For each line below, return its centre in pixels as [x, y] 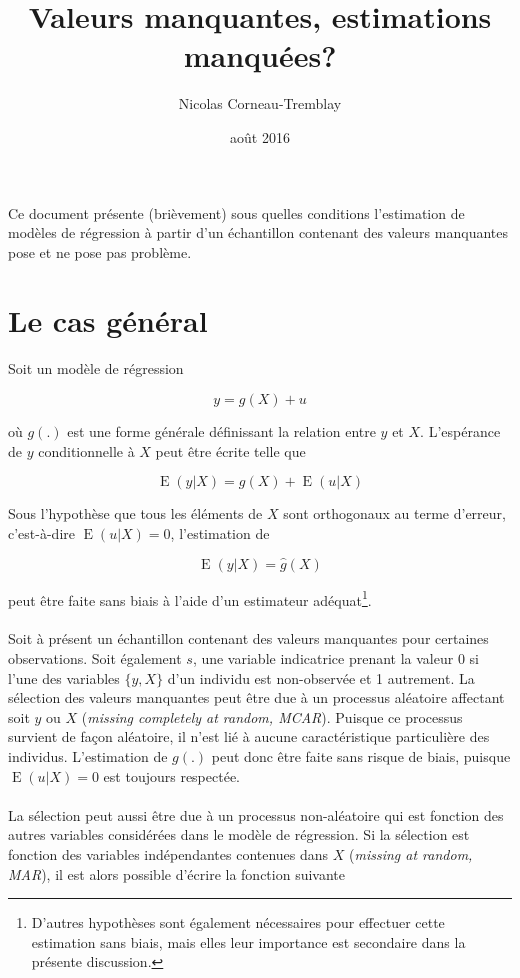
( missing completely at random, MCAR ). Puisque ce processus [272, 716]
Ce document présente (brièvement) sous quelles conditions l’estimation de [236, 212]
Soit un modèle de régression [96, 368]
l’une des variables [64, 677]
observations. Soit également [95, 658]
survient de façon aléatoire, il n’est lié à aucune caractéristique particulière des [249, 736]
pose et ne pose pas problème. [100, 251]
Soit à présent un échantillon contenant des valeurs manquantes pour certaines [248, 638]
